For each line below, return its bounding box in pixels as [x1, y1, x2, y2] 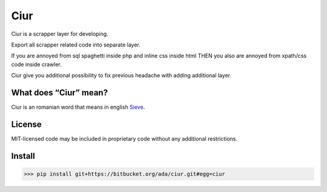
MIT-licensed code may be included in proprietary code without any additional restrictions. [11, 135, 238, 142]
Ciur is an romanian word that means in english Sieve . [11, 103, 145, 111]
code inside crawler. [11, 60, 62, 68]
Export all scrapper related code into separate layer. [11, 41, 140, 48]
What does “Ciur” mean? [11, 88, 108, 98]
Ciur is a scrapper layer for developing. [11, 30, 108, 37]
